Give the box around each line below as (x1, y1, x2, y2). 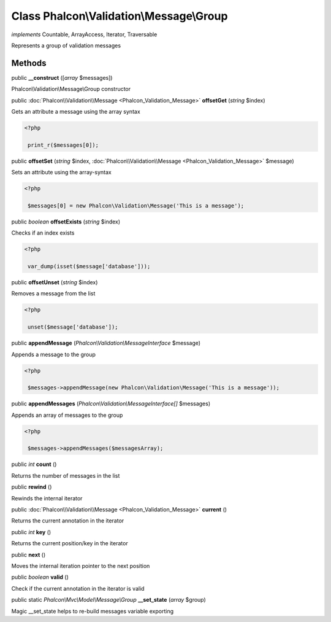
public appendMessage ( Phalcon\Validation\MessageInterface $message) (11, 340, 201, 347)
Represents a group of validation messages (11, 42, 121, 49)
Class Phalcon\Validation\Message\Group (11, 9, 228, 23)
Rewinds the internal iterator (11, 494, 83, 502)
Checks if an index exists (11, 229, 75, 236)
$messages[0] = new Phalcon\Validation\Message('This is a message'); (28, 202, 245, 209)
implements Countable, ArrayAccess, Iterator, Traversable (11, 31, 158, 38)
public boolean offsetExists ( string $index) (11, 218, 121, 225)
